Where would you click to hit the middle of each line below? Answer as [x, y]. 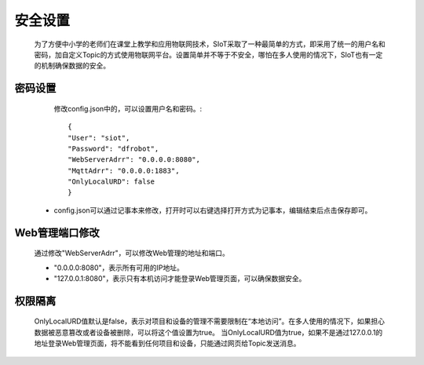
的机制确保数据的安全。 [72, 66]
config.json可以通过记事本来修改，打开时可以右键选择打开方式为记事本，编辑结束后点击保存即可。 [213, 210]
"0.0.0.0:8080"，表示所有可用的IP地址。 [119, 268]
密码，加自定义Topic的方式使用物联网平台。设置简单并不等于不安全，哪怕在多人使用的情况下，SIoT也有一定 [208, 54]
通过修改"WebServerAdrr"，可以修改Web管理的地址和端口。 [132, 253]
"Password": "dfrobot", [113, 148]
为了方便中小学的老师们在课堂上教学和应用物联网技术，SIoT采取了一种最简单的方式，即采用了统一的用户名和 [210, 44]
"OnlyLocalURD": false [111, 182]
